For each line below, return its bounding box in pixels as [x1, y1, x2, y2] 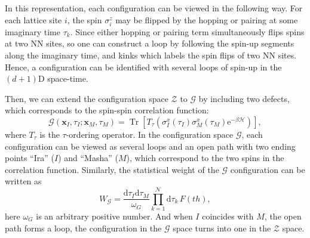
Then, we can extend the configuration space [5, 92, 168, 104]
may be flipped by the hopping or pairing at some [115, 13, 298, 26]
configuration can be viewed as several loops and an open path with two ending [5, 140, 296, 152]
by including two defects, [198, 92, 290, 104]
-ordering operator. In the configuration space [66, 128, 234, 140]
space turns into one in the [173, 221, 271, 234]
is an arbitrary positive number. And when [36, 210, 193, 222]
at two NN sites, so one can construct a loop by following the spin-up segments [5, 37, 294, 50]
